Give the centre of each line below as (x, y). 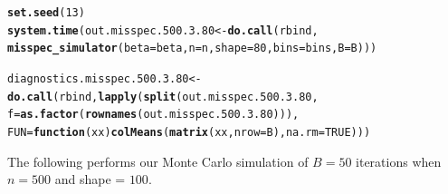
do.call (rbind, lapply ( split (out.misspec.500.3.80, (163, 97)
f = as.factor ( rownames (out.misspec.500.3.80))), (153, 115)
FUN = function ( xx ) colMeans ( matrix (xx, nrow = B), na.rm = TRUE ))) (189, 132)
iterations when (399, 161)
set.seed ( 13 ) (46, 13)
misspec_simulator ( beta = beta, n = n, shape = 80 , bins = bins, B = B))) (192, 48)
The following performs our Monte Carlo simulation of (158, 161)
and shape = (90, 179)
